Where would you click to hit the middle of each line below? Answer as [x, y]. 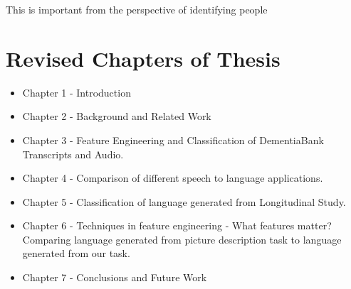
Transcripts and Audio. [73, 154]
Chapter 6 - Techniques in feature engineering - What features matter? [177, 225]
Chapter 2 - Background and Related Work [117, 116]
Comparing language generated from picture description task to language [182, 239]
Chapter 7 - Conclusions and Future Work [115, 277]
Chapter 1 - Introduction [77, 92]
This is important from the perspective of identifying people [137, 9]
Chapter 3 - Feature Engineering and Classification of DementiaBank [173, 140]
